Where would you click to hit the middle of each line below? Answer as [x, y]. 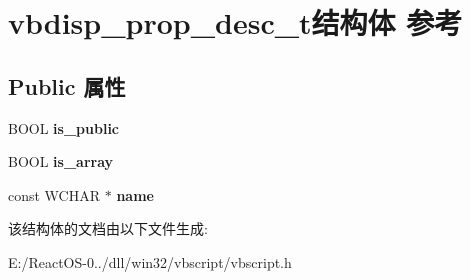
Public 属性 [67, 85]
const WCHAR [54, 194]
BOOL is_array [61, 161]
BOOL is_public [64, 127]
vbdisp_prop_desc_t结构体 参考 [235, 22]
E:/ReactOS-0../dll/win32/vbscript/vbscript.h [150, 261]
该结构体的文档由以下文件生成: [108, 228]
